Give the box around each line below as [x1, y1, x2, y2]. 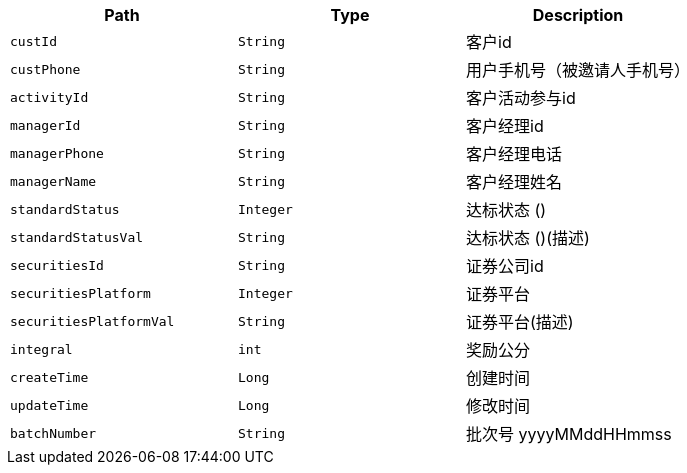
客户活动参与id [466, 88, 576, 108]
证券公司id [466, 256, 544, 276]
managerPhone [10, 145, 104, 161]
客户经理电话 [466, 144, 563, 164]
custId [10, 33, 57, 49]
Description [532, 5, 624, 25]
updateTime [10, 397, 89, 413]
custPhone [10, 61, 81, 77]
